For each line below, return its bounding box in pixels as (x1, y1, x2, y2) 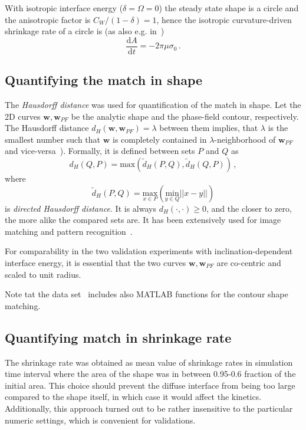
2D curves (5, 110, 41, 122)
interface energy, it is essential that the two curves (5, 256, 186, 268)
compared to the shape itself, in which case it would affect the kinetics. (5, 390, 262, 403)
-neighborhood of (214, 133, 276, 145)
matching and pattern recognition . (5, 225, 133, 237)
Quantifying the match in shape (5, 71, 203, 89)
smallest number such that (5, 133, 101, 145)
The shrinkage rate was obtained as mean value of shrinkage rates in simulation (5, 356, 293, 368)
